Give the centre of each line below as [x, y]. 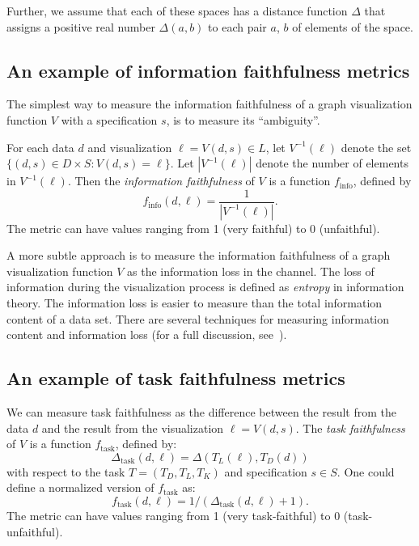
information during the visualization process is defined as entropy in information [205, 287]
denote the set [376, 147]
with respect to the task [66, 471]
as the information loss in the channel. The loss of [251, 271]
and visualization [130, 147]
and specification [266, 471]
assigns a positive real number [81, 26]
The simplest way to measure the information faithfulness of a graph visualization [209, 104]
